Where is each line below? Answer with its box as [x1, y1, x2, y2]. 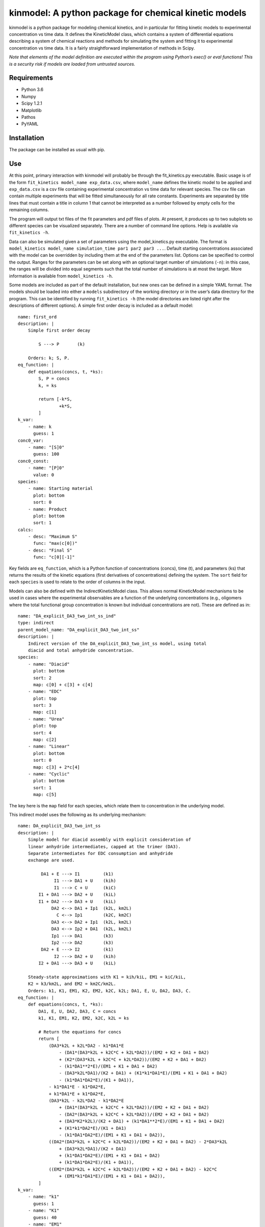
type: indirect [18, 620, 54, 626]
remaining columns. [9, 207, 49, 213]
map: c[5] [33, 792, 57, 798]
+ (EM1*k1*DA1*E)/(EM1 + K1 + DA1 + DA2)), [59, 1174, 165, 1179]
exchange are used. [27, 857, 75, 863]
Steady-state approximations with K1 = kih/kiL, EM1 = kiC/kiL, [27, 974, 186, 980]
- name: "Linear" [27, 744, 70, 749]
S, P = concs [38, 376, 70, 381]
